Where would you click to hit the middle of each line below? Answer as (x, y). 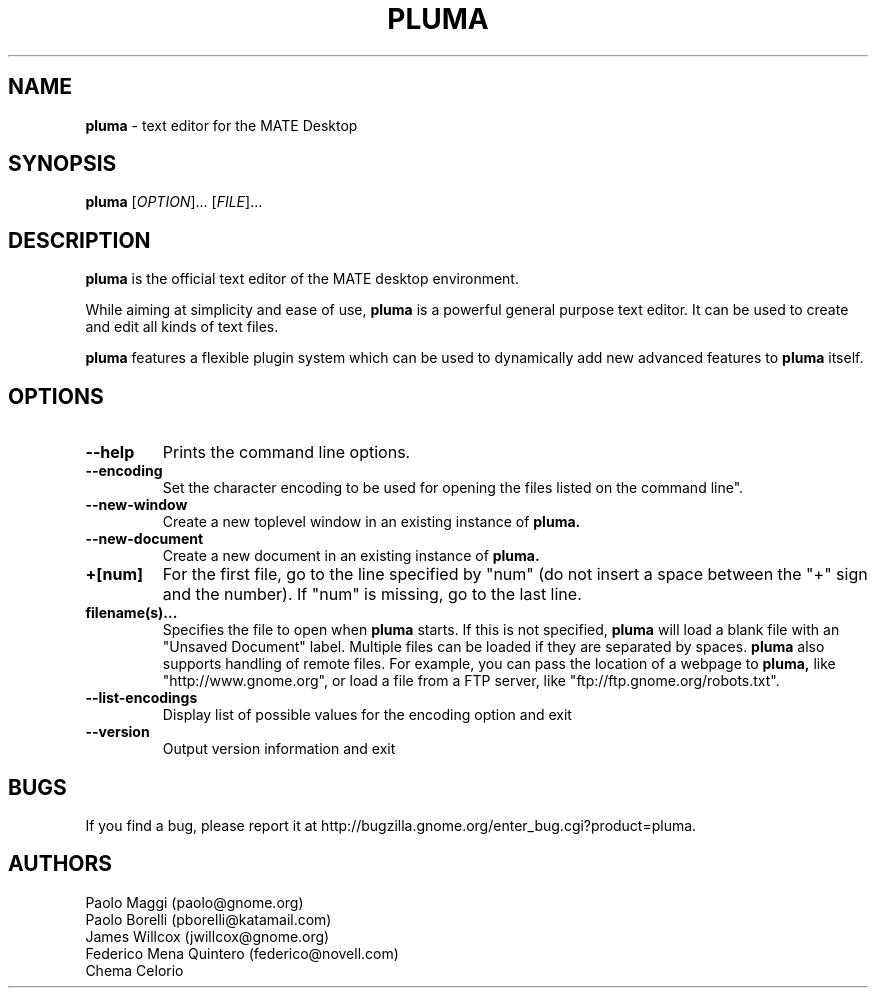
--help (110, 452)
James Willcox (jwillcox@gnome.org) (207, 936)
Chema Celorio (134, 970)
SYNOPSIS (62, 164)
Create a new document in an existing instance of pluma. (351, 556)
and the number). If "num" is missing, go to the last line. (372, 594)
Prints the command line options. (286, 452)
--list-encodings (141, 698)
